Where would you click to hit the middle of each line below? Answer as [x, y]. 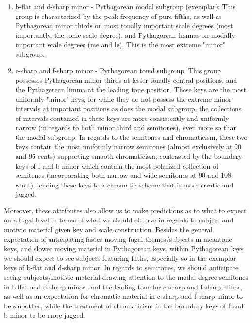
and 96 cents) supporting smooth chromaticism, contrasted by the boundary [129, 156]
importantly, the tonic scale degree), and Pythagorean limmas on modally [125, 35]
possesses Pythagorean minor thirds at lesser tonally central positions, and [126, 80]
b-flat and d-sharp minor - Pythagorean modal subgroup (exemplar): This [125, 6]
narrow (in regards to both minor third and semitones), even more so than [126, 127]
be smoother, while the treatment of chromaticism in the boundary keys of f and [124, 305]
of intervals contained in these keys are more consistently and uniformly [122, 118]
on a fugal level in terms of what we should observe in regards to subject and [119, 220]
